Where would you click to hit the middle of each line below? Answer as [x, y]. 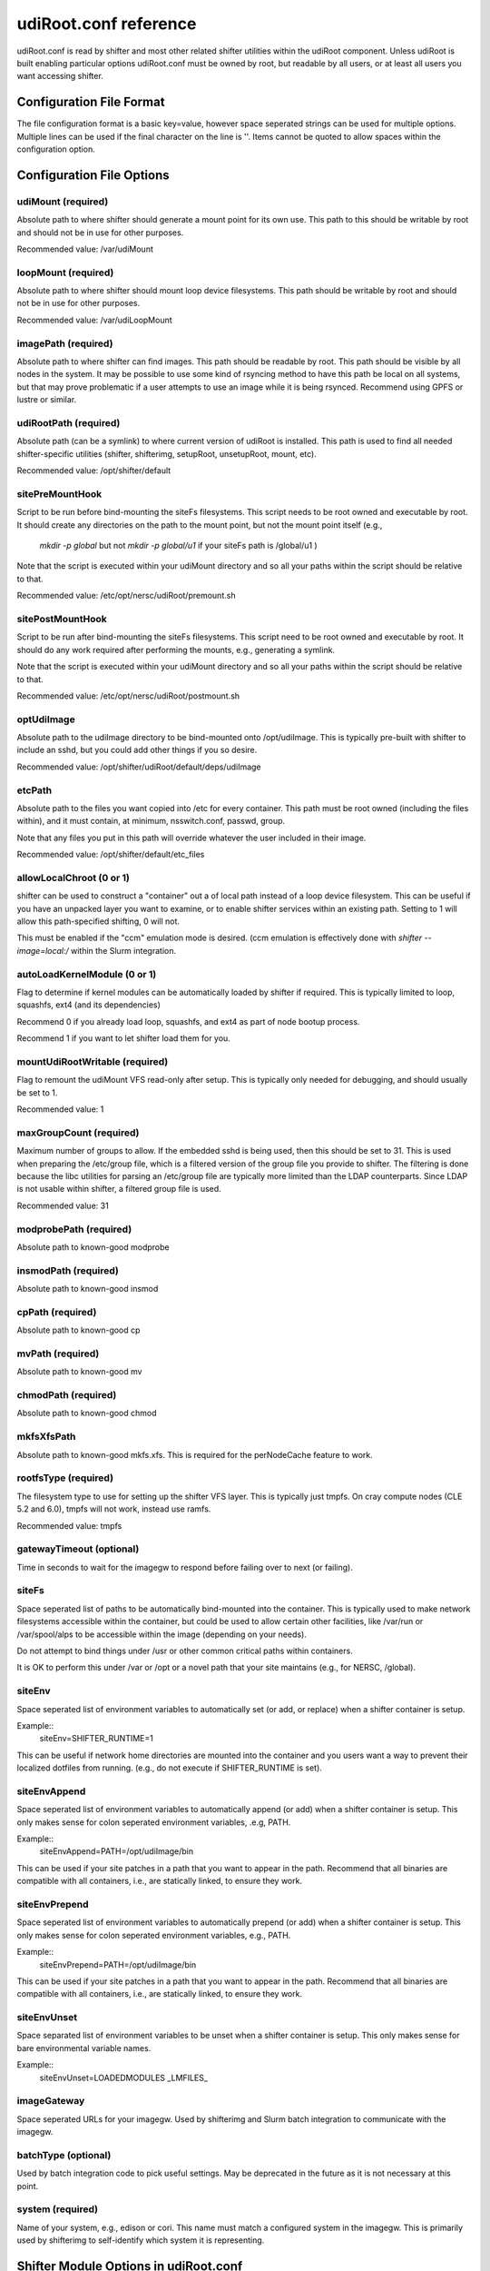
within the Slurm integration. [123, 950]
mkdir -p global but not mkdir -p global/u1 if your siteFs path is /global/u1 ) [178, 546]
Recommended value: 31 [63, 1205]
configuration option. [56, 149]
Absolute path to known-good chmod [87, 1413]
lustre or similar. [47, 400]
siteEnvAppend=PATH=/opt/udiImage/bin [117, 1851]
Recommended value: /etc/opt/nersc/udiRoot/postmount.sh [128, 696]
